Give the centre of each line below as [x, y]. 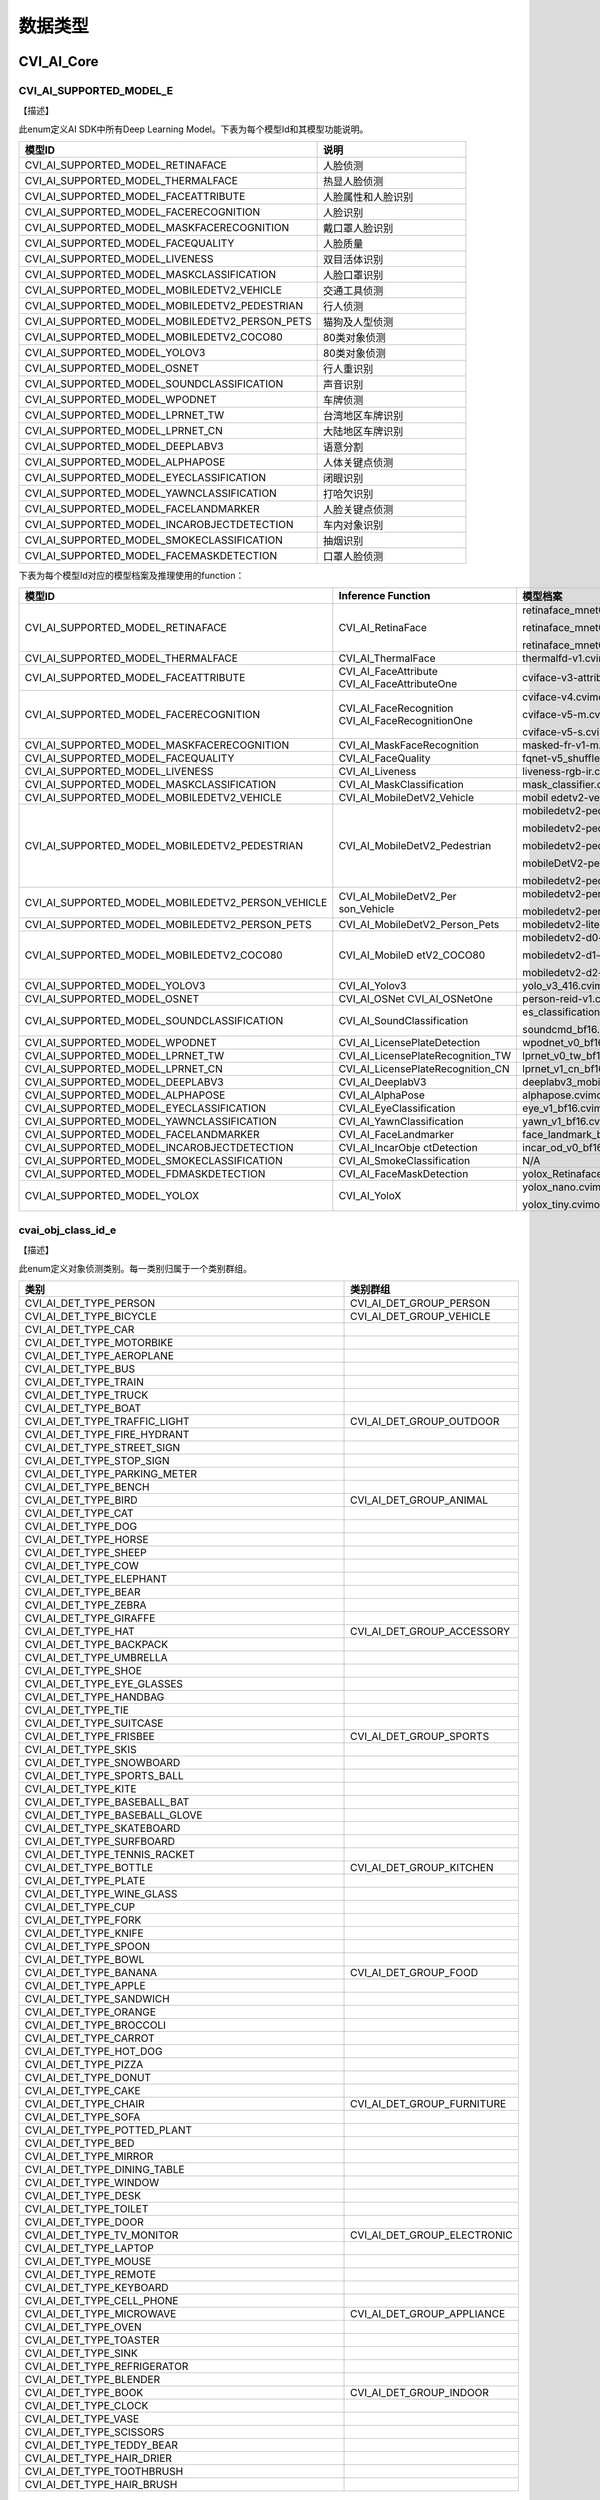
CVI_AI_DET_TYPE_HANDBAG [94, 1697]
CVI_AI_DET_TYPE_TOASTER [92, 2340]
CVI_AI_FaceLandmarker [396, 1135]
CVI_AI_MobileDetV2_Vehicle [406, 798]
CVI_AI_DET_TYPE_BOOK [84, 2393]
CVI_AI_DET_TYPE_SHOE [83, 1671]
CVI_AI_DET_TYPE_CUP [80, 1907]
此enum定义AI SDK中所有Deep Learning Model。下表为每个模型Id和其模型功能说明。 [193, 129]
